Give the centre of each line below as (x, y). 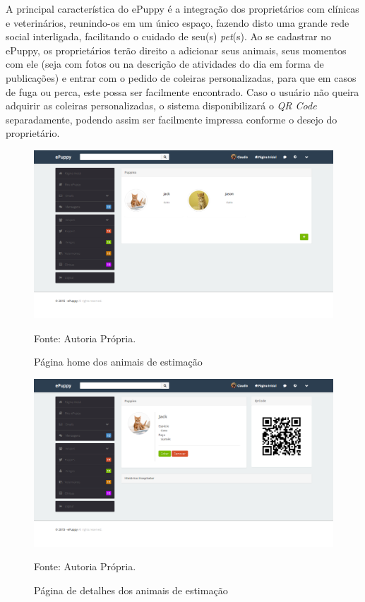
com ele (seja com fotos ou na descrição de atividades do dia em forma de (165, 64)
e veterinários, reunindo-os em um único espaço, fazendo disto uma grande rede (178, 22)
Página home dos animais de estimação (118, 362)
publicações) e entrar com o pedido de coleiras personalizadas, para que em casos (181, 77)
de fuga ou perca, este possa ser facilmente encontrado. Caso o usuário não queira (182, 91)
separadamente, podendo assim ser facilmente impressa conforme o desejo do (172, 119)
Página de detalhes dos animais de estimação (131, 590)
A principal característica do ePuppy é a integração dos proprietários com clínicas (182, 8)
